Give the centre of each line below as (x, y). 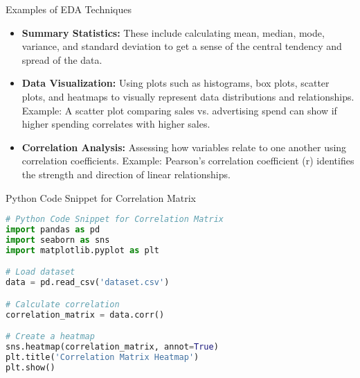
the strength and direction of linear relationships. (126, 174)
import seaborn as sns (58, 240)
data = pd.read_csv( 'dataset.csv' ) (88, 283)
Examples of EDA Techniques (69, 9)
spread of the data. (62, 59)
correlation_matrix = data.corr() (85, 315)
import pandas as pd (53, 230)
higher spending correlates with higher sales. (116, 124)
